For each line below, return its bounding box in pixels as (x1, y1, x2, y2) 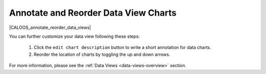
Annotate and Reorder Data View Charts (9, 7, 177, 18)
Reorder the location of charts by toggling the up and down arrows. (33, 51, 170, 57)
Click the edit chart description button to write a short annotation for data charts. (33, 45, 211, 50)
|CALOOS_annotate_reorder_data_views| (9, 25, 91, 30)
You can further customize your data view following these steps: (9, 33, 140, 39)
